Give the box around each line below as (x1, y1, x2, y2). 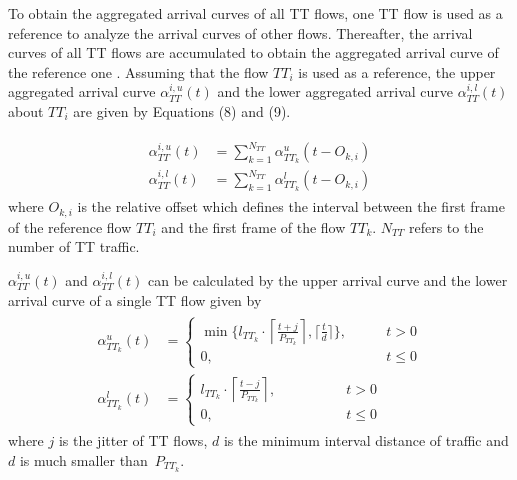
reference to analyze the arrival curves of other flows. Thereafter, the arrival (8, 22, 473, 43)
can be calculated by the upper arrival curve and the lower (147, 269, 508, 290)
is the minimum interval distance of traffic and (223, 430, 509, 451)
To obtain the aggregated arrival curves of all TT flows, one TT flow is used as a (8, 3, 503, 23)
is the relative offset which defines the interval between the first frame (77, 196, 505, 217)
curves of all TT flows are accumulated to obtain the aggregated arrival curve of (8, 42, 499, 63)
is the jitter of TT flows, (58, 430, 208, 451)
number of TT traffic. (8, 236, 140, 257)
